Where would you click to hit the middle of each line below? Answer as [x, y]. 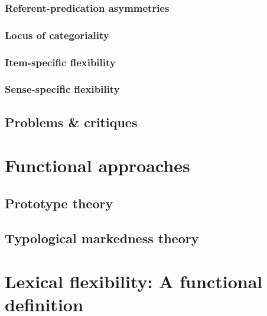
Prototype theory [59, 203]
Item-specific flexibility [60, 62]
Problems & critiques [71, 122]
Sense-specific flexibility [62, 89]
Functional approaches [97, 165]
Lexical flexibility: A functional [134, 281]
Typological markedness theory [102, 238]
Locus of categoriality [57, 35]
